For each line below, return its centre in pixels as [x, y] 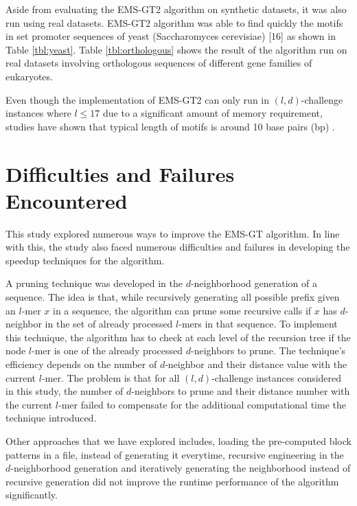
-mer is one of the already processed [107, 350]
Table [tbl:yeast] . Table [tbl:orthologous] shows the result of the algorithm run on [176, 49]
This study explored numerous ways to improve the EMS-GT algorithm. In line [173, 233]
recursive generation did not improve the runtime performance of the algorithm [172, 481]
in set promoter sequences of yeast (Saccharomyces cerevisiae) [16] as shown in [171, 36]
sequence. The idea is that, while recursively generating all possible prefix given [173, 297]
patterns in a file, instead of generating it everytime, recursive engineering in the [175, 454]
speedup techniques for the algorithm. [85, 260]
